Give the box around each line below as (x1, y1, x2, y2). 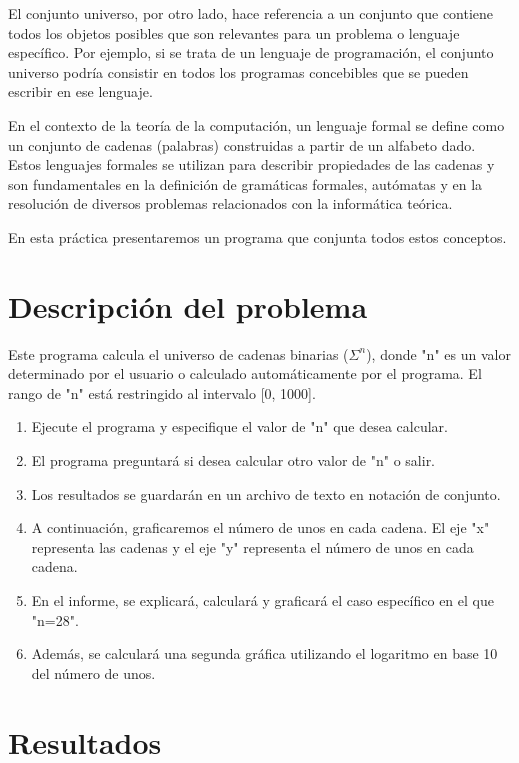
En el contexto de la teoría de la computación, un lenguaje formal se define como (8, 114, 505, 135)
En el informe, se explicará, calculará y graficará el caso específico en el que (31, 590, 494, 610)
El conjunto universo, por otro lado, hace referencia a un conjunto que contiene (8, 3, 494, 23)
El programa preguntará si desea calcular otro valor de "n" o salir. (31, 450, 436, 471)
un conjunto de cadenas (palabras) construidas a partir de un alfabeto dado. (8, 134, 476, 155)
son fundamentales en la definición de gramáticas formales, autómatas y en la (8, 173, 483, 194)
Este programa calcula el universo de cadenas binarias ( (8, 343, 349, 364)
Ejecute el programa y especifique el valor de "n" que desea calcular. (31, 416, 448, 437)
